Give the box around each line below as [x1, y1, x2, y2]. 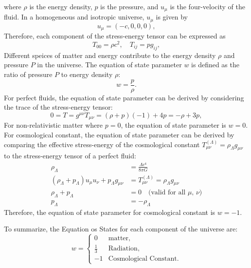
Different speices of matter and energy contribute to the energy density [4, 50, 216, 60]
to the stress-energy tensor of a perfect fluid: [4, 151, 136, 161]
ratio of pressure [4, 69, 53, 79]
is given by [156, 12, 188, 22]
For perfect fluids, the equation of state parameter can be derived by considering [4, 92, 244, 102]
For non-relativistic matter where [4, 120, 103, 130]
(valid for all [148, 189, 186, 196]
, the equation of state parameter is [121, 120, 226, 130]
